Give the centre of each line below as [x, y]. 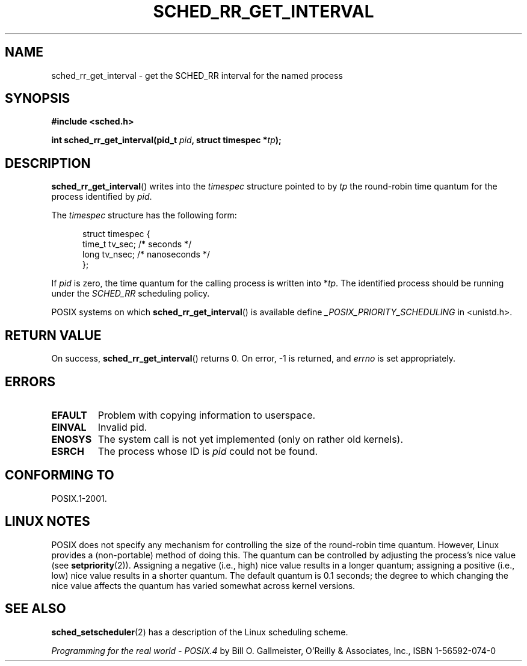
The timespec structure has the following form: [144, 215]
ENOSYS [72, 439]
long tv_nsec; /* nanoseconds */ [146, 254]
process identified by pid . [102, 197]
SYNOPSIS [38, 99]
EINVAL [69, 427]
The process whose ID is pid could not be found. [208, 451]
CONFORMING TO [60, 475]
